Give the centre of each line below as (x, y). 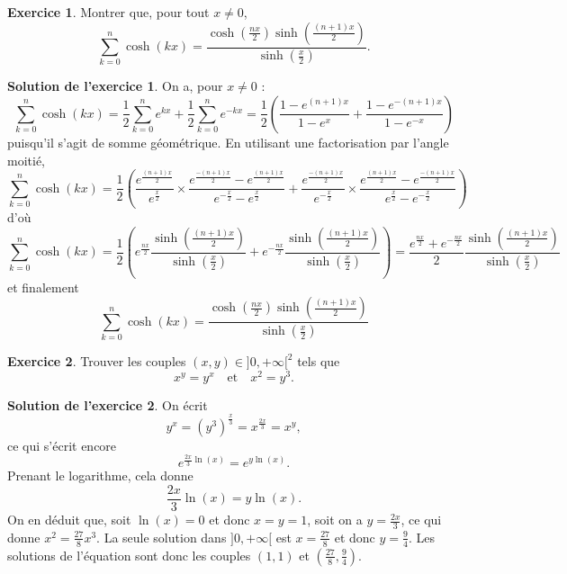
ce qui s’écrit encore (62, 445)
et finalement (43, 287)
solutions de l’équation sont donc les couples (129, 555)
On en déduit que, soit (69, 520)
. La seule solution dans (162, 537)
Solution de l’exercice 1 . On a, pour (115, 86)
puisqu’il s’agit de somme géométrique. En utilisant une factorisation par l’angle (228, 142)
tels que (319, 361)
